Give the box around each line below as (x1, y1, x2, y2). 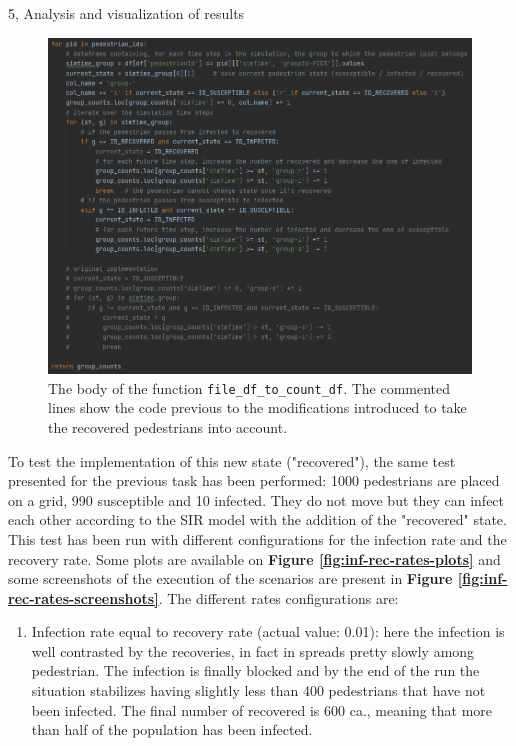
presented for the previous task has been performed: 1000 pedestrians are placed (8, 470, 500, 491)
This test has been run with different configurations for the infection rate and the (8, 528, 507, 549)
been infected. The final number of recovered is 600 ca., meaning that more (31, 699, 493, 720)
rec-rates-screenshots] (8, 587, 159, 608)
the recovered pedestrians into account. (48, 416, 288, 437)
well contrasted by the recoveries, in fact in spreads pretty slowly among (31, 640, 475, 661)
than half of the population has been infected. (31, 719, 313, 740)
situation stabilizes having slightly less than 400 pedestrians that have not (31, 680, 486, 701)
